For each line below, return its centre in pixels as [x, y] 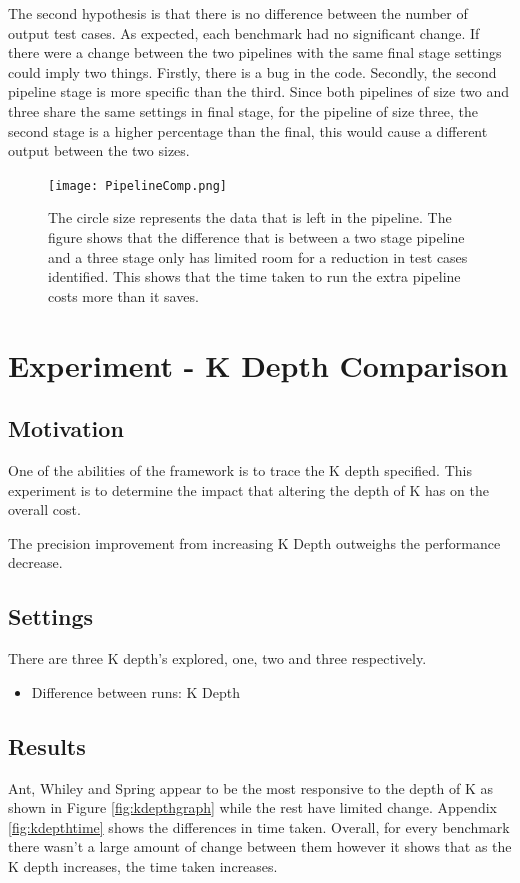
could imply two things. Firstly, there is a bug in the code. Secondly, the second [252, 71]
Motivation [66, 428]
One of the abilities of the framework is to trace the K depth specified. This [240, 469]
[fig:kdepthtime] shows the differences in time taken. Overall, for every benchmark [259, 826]
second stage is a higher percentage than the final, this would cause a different [248, 130]
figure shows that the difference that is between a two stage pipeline [256, 237]
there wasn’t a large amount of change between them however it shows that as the [260, 846]
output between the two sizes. [99, 150]
